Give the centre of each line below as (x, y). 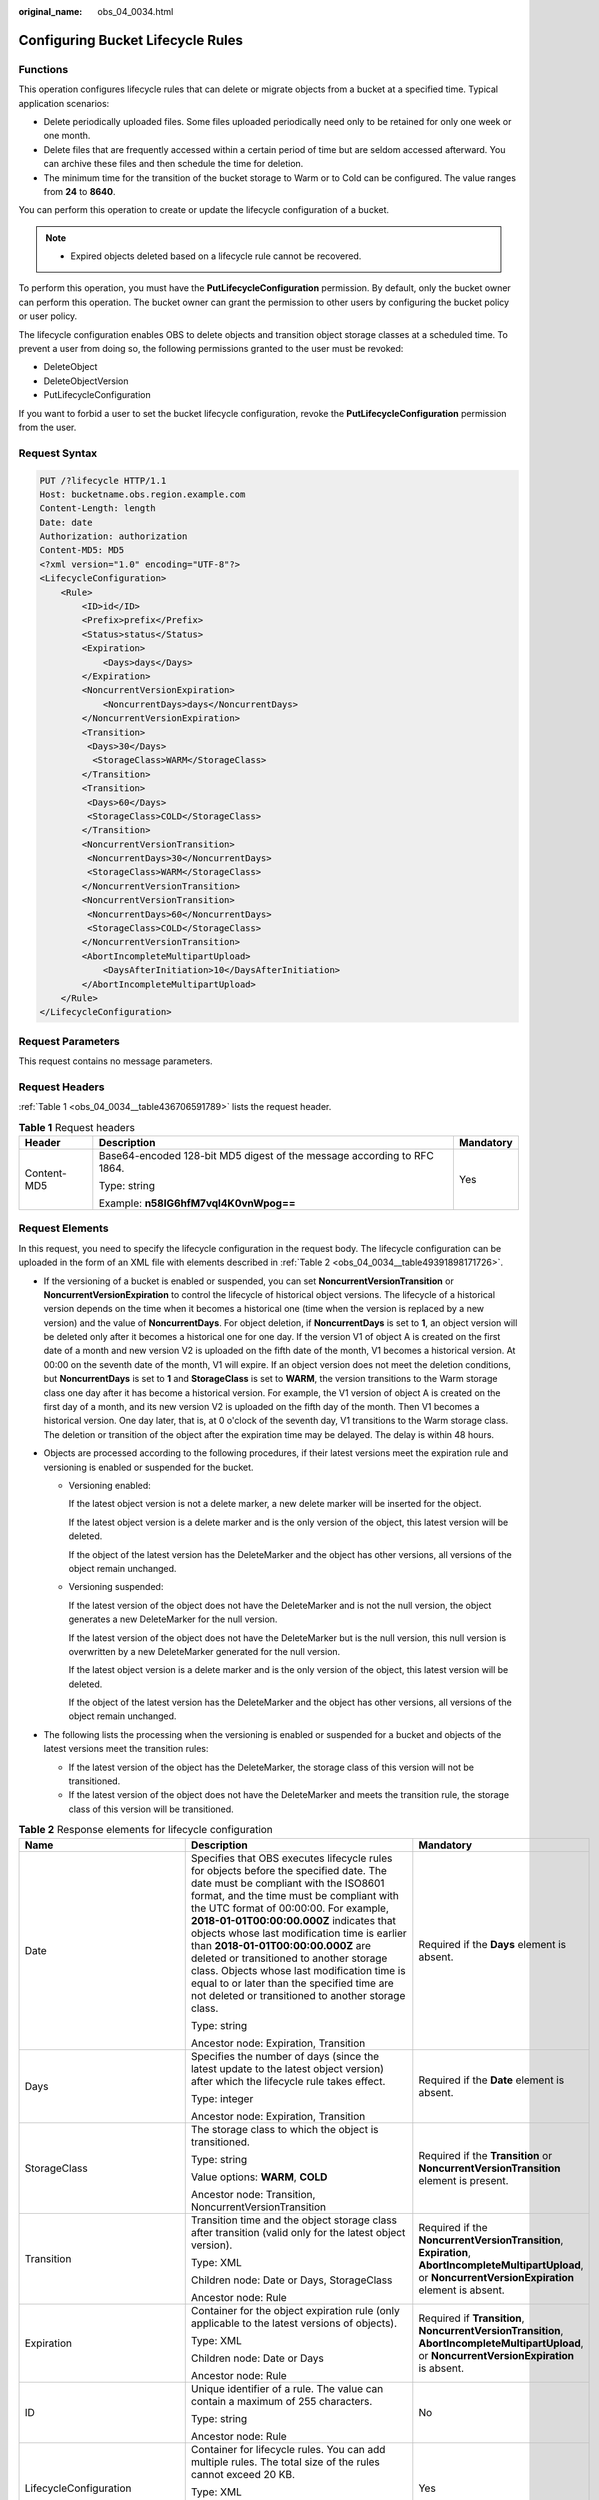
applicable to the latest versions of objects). (294, 2323)
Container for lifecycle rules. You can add (288, 2449)
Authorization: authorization (113, 536)
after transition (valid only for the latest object (298, 2232)
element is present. (463, 2180)
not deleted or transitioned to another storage (298, 1995)
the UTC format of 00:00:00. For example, (289, 1908)
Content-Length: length (98, 508)
